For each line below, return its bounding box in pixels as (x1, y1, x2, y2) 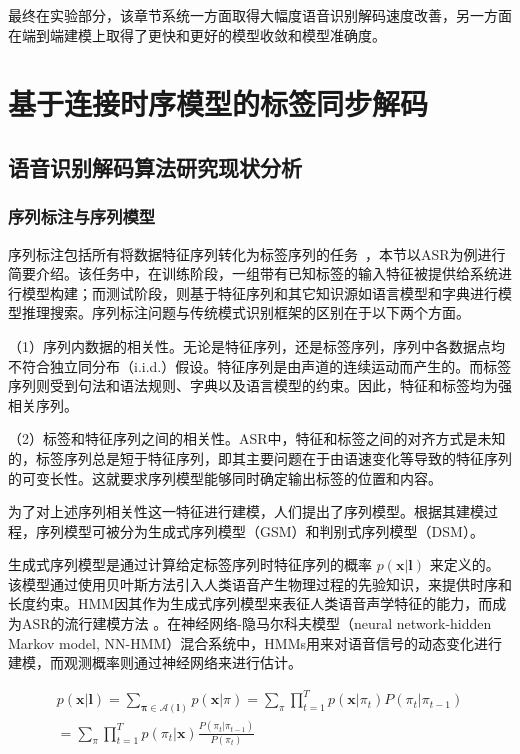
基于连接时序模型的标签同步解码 (8, 83, 429, 124)
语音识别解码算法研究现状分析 (8, 151, 302, 182)
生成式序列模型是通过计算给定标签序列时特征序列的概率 (8, 554, 372, 575)
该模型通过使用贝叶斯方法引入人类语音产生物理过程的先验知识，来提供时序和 (8, 573, 512, 594)
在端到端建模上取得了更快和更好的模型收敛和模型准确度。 (8, 24, 386, 45)
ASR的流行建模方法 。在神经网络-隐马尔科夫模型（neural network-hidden (21, 613, 492, 634)
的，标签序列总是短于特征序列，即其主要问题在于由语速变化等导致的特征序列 (8, 447, 512, 468)
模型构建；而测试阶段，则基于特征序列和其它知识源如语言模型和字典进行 (21, 282, 498, 303)
